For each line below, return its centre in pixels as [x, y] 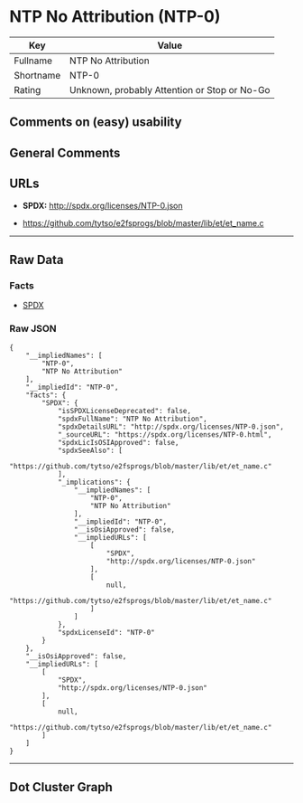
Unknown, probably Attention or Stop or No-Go [170, 90]
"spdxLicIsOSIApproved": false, [118, 442]
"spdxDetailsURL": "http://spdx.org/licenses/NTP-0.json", [170, 427]
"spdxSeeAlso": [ [90, 450]
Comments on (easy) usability [96, 123]
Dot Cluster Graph [61, 787]
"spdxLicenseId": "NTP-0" [106, 632]
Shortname [37, 75]
